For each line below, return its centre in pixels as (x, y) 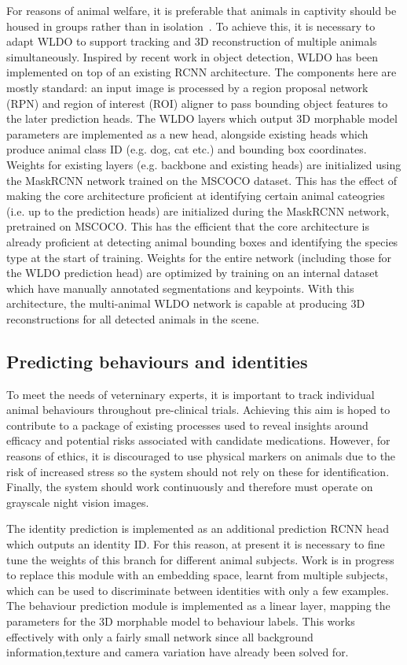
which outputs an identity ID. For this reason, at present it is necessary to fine (196, 544)
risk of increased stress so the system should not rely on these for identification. (198, 471)
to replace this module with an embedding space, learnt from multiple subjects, (197, 575)
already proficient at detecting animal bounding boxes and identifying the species (202, 241)
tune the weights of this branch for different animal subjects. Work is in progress (200, 559)
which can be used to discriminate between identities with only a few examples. (198, 590)
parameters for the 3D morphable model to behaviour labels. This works (181, 621)
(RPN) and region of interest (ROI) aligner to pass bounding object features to (197, 103)
